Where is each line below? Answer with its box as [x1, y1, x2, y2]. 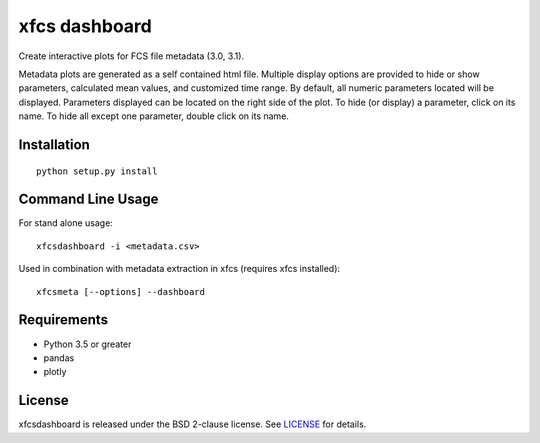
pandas [43, 351, 75, 364]
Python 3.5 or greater [43, 338, 132, 350]
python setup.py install [36, 165, 158, 177]
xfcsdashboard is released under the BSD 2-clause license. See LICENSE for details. [18, 418, 367, 430]
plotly [43, 366, 67, 378]
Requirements [18, 311, 109, 329]
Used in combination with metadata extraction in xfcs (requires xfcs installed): [18, 263, 340, 275]
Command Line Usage [18, 191, 159, 208]
